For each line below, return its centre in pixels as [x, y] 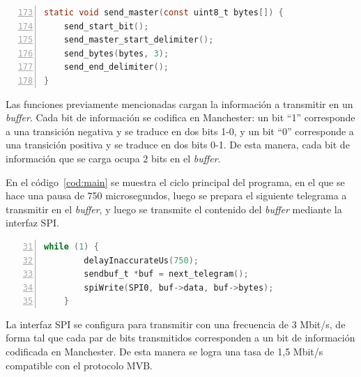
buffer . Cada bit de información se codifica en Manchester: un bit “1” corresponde [180, 117]
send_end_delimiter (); [116, 67]
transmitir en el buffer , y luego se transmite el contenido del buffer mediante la [174, 209]
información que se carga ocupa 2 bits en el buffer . [113, 158]
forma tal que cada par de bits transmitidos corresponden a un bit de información [180, 338]
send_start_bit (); [106, 26]
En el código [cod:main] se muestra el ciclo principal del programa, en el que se [175, 182]
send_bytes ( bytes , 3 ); [116, 53]
